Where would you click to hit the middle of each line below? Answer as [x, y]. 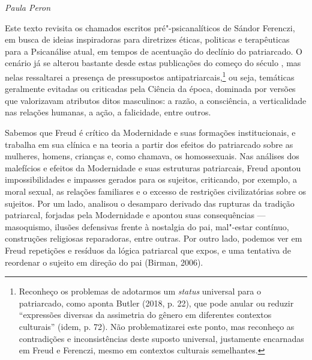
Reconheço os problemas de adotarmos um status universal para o [140, 291]
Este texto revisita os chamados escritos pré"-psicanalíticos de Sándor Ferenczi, [150, 27]
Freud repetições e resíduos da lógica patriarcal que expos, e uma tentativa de [148, 250]
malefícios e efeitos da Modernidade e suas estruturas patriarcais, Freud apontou [153, 167]
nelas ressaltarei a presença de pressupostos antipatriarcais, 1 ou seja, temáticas [150, 76]
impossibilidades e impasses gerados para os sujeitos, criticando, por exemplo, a [151, 179]
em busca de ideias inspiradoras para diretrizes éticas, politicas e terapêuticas [147, 39]
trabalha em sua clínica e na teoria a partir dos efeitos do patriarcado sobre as [149, 144]
